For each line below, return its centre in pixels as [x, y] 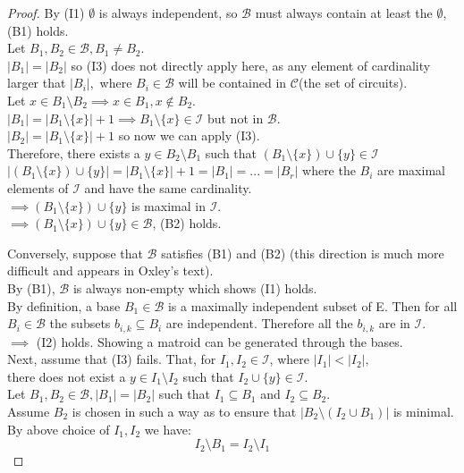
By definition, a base [64, 305]
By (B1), [31, 287]
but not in [235, 118]
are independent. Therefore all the [259, 323]
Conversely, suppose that [75, 253]
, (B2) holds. [187, 223]
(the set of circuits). [353, 83]
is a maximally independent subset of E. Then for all [312, 305]
